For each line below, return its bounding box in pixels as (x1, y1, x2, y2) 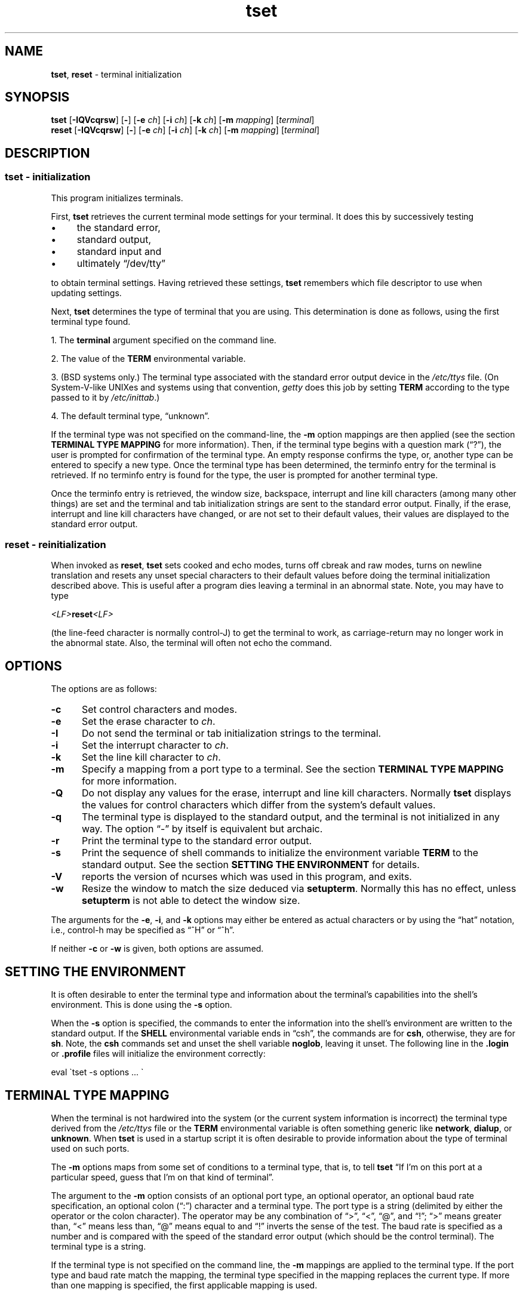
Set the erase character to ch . (81, 715, 216, 728)
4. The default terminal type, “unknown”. (51, 410, 210, 421)
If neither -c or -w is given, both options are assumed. (51, 943, 264, 954)
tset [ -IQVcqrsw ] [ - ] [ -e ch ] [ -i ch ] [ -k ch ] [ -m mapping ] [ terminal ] (51, 115, 315, 125)
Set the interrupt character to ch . (81, 739, 229, 752)
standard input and (76, 245, 162, 257)
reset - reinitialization (5, 539, 106, 551)
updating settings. (51, 287, 122, 298)
